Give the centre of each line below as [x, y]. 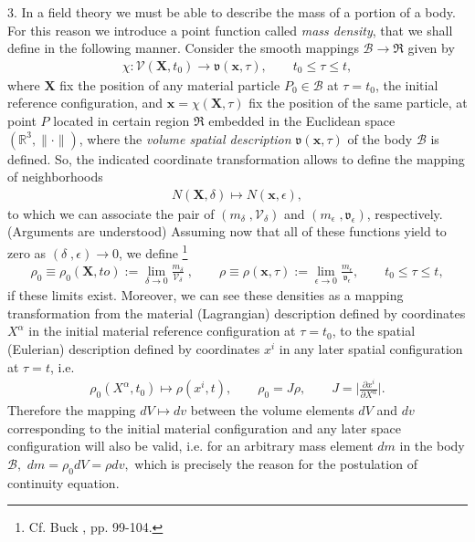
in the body [432, 446]
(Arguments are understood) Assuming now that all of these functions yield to [227, 231]
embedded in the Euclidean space [302, 120]
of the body [380, 138]
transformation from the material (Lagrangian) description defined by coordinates [237, 313]
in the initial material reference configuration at [162, 331]
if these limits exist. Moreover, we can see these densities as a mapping [206, 295]
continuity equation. [63, 482]
